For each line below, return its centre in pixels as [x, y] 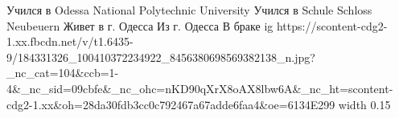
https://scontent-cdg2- [332, 25]
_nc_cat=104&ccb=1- [63, 73]
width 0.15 [364, 104]
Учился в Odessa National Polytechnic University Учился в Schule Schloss [189, 10]
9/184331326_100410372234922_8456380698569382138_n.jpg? [161, 57]
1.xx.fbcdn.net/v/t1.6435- [70, 41]
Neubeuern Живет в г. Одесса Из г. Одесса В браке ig [140, 25]
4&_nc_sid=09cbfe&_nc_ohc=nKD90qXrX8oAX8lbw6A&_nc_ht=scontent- [200, 88]
